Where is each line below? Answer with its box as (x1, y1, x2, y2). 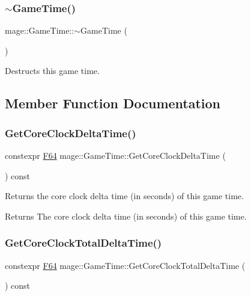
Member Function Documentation (5, 94, 221, 113)
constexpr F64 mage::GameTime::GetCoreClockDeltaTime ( (5, 149, 226, 161)
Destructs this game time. (5, 64, 100, 77)
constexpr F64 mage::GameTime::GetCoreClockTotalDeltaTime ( (5, 259, 246, 271)
